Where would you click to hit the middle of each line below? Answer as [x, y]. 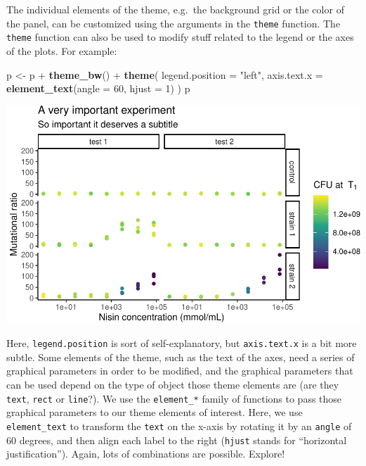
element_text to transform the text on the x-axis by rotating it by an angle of [179, 426]
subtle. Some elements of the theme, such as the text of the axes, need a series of [181, 357]
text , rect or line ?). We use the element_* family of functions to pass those [174, 398]
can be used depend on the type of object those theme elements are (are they [173, 384]
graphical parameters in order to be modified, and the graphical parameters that [180, 371]
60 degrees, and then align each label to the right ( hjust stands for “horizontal [177, 440]
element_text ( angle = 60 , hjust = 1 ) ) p [98, 88]
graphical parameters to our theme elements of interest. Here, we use [155, 412]
